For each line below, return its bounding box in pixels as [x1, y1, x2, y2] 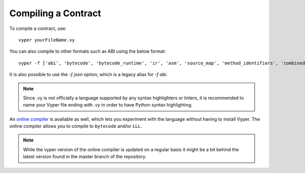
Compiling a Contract [9, 8, 102, 19]
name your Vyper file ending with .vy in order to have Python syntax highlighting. [23, 102, 193, 108]
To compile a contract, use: [9, 25, 67, 31]
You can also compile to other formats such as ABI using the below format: [9, 48, 166, 54]
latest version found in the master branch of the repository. [23, 154, 147, 160]
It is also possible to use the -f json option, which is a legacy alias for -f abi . [9, 72, 168, 78]
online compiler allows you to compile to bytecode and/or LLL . [9, 123, 142, 129]
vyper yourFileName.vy [18, 37, 75, 43]
